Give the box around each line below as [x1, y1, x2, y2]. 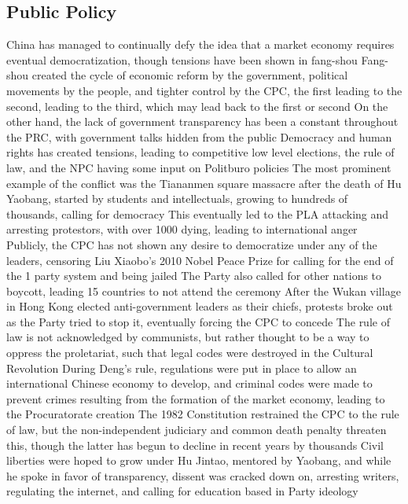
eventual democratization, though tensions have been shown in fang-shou [6, 51, 358, 68]
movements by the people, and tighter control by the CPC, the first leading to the [6, 82, 402, 98]
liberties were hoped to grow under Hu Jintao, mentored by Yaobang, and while [6, 452, 391, 469]
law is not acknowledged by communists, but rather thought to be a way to [6, 329, 369, 345]
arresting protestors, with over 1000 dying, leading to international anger [6, 221, 358, 237]
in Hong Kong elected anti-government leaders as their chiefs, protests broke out [6, 298, 393, 315]
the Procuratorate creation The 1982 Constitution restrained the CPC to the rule [6, 406, 399, 422]
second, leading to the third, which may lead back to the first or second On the [6, 97, 388, 114]
